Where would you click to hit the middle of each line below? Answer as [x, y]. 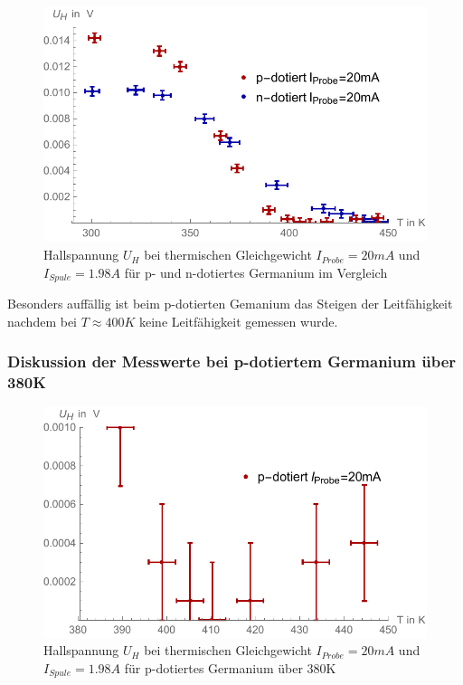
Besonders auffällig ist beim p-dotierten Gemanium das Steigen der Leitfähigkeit [230, 304]
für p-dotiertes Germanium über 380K [230, 668]
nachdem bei [42, 321]
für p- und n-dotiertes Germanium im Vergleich [256, 272]
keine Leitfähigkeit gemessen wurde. [238, 321]
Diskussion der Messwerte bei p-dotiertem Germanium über [232, 362]
